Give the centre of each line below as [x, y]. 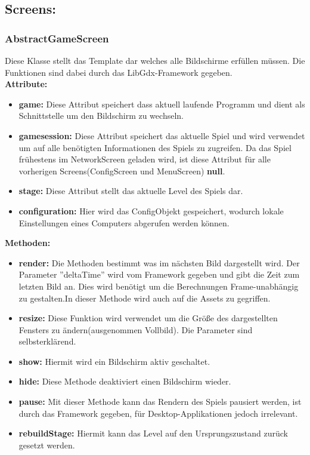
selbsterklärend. [47, 341]
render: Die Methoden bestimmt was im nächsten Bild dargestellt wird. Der [159, 262]
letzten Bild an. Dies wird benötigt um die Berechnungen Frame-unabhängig [159, 286]
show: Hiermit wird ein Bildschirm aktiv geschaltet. [114, 361]
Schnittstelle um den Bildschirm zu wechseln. [101, 116]
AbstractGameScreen [57, 38]
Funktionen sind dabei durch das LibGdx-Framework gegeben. [119, 72]
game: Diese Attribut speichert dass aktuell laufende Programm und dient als [162, 104]
